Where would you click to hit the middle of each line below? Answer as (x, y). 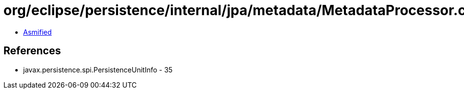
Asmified (38, 32)
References (32, 51)
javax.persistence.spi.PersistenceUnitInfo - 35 (98, 70)
